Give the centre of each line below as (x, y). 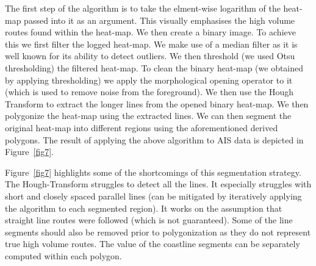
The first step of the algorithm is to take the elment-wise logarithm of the (143, 8)
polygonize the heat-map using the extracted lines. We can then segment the (148, 116)
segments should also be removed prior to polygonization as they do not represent (158, 232)
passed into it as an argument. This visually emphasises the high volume (160, 20)
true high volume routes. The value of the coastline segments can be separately (153, 244)
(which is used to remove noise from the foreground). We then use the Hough (149, 92)
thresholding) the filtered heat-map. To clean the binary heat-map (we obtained (154, 67)
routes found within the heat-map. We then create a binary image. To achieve (150, 32)
